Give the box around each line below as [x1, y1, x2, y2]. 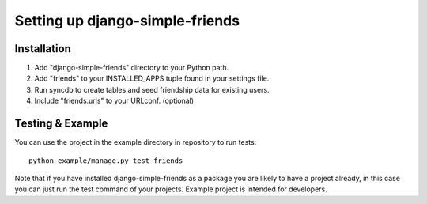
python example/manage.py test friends [28, 156, 183, 165]
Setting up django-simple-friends [14, 12, 240, 29]
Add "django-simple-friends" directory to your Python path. [34, 63, 229, 73]
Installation [14, 42, 71, 55]
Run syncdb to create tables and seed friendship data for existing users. [34, 85, 270, 94]
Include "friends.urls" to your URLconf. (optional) [34, 96, 194, 106]
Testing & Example [14, 117, 108, 130]
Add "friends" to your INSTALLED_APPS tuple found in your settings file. [34, 74, 270, 83]
